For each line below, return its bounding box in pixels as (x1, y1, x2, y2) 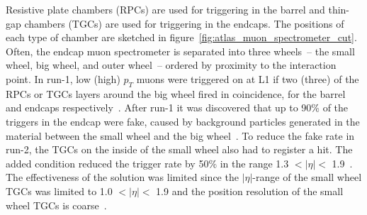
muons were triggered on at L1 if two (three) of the (136, 71, 359, 86)
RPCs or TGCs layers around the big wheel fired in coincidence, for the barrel (6, 86, 346, 101)
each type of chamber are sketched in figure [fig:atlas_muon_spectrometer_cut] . (6, 30, 357, 45)
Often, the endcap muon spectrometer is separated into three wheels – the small (6, 43, 355, 58)
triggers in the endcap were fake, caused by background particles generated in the (6, 114, 360, 128)
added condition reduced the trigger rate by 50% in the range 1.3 (6, 155, 289, 170)
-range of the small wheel (252, 170, 362, 184)
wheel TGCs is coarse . (6, 197, 107, 212)
